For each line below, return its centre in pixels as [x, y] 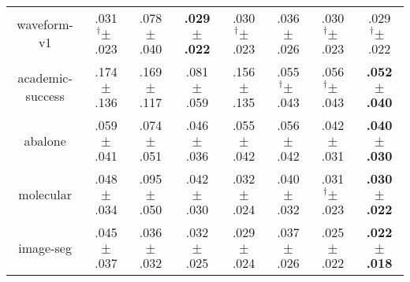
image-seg [45, 247]
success [45, 96]
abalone [45, 140]
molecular [45, 194]
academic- [45, 78]
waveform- [45, 24]
